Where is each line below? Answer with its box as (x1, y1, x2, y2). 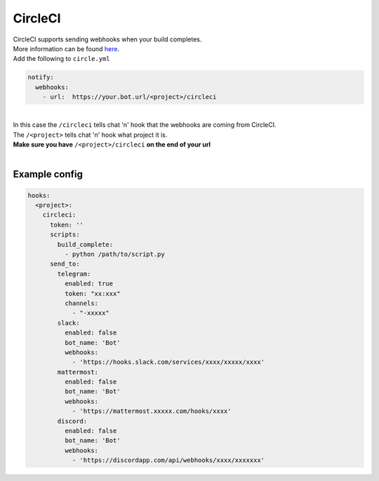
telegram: (57, 270, 91, 278)
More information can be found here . (13, 44, 119, 53)
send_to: (50, 260, 80, 268)
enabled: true (64, 280, 114, 287)
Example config (13, 168, 84, 180)
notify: (27, 74, 54, 81)
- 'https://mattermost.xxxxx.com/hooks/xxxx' (72, 407, 232, 415)
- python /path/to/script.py (64, 250, 165, 258)
